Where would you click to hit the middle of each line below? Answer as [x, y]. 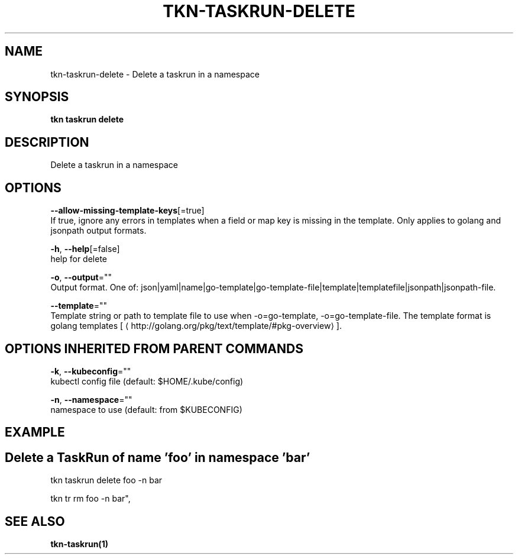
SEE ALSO [35, 521]
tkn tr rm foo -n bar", [90, 499]
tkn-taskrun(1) [79, 544]
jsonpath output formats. [98, 231]
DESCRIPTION [47, 142]
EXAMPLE [35, 432]
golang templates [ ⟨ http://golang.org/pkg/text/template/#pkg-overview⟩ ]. [196, 326]
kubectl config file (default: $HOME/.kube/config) [147, 381]
